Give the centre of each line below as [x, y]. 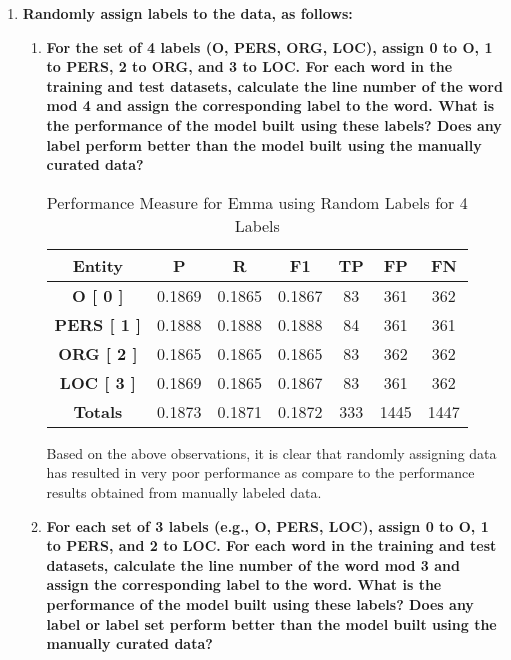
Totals [98, 411]
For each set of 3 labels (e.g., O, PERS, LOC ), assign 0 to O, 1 [267, 525]
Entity [98, 265]
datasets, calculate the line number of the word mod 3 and [253, 564]
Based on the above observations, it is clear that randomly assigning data [271, 452]
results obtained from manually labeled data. [184, 491]
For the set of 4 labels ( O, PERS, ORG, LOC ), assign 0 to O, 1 [269, 46]
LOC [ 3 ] [97, 382]
